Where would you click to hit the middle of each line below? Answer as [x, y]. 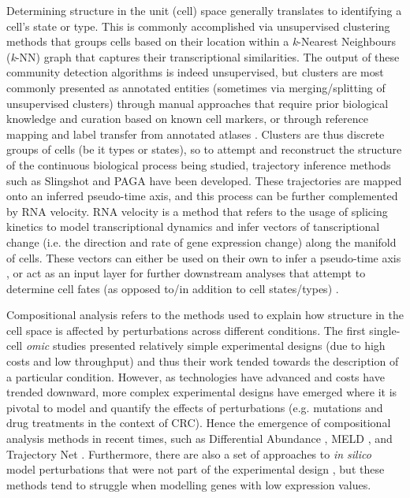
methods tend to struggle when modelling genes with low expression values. [189, 484]
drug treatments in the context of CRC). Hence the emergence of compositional [199, 423]
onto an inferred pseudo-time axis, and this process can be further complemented [202, 196]
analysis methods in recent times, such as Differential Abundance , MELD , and [199, 439]
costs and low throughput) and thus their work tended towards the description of [203, 361]
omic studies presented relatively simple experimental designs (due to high [205, 346]
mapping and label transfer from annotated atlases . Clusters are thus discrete [196, 134]
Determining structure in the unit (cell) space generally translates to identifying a [204, 10]
